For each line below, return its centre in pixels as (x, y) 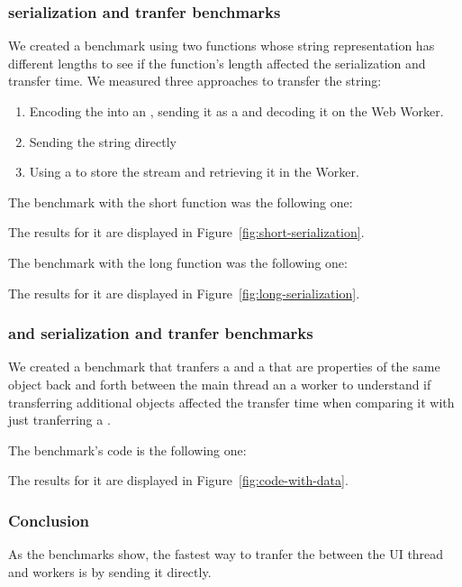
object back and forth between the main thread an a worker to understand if (220, 384)
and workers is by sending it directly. (110, 571)
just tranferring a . (59, 420)
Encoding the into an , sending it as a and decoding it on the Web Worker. (236, 111)
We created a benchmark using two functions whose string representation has (222, 46)
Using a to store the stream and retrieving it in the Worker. (194, 172)
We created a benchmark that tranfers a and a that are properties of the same (224, 367)
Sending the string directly (103, 141)
